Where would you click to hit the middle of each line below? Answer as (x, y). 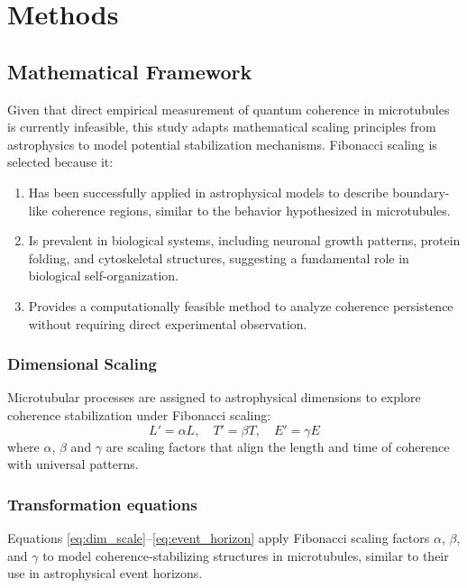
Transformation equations (102, 504)
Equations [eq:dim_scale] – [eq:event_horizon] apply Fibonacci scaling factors (219, 537)
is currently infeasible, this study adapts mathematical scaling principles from (222, 127)
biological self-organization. (103, 276)
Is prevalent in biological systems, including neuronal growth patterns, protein (244, 240)
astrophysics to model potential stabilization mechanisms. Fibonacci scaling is (222, 144)
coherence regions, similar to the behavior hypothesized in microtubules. (251, 210)
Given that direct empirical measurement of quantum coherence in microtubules (229, 109)
